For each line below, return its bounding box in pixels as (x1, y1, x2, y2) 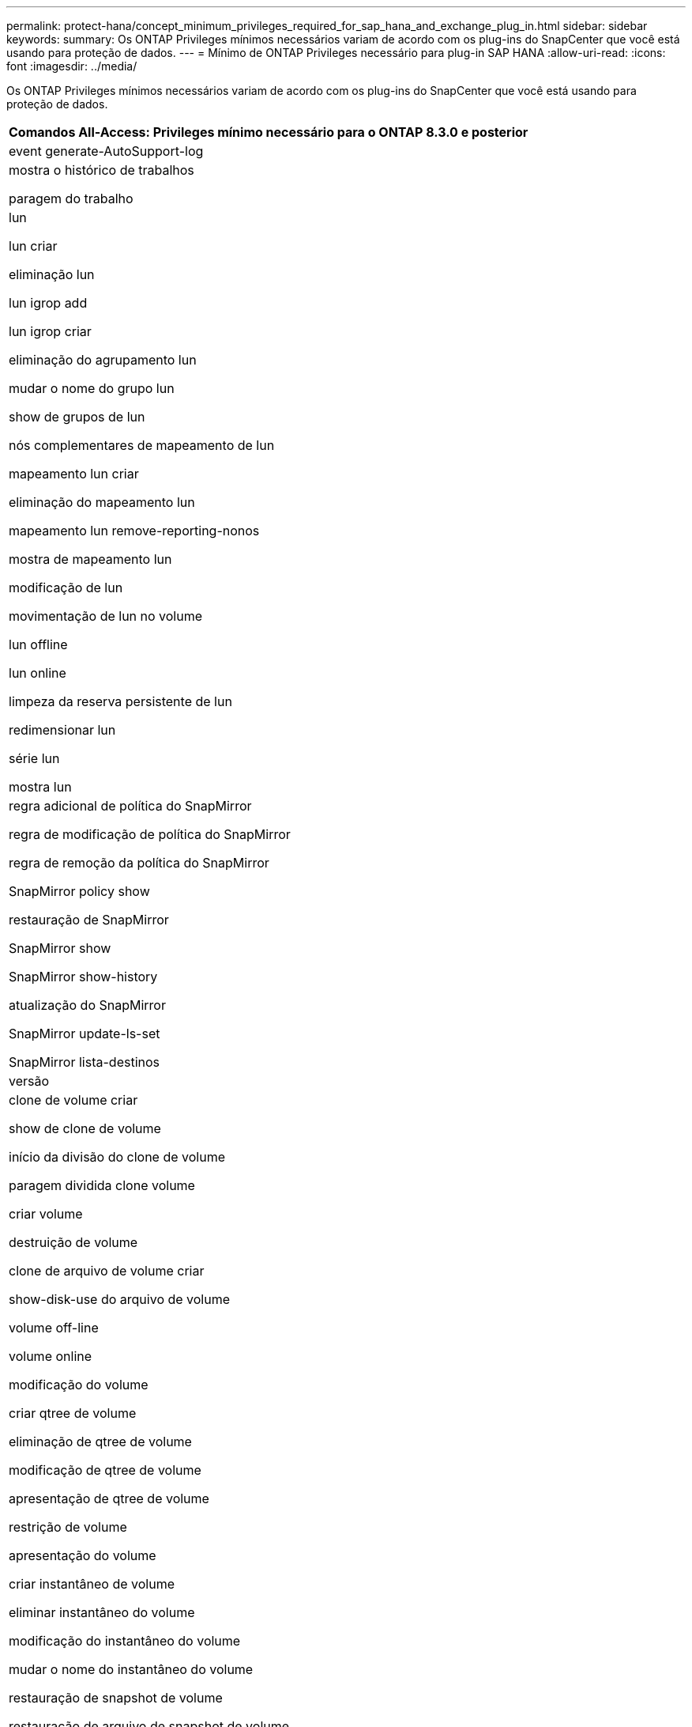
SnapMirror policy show (9, 883, 150, 899)
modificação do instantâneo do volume (9, 1633, 241, 1649)
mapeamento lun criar (9, 466, 139, 482)
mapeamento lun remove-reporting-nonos (9, 523, 260, 539)
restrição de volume (9, 1519, 127, 1535)
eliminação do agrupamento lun (9, 352, 197, 368)
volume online (9, 1348, 92, 1364)
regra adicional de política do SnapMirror (9, 798, 252, 814)
